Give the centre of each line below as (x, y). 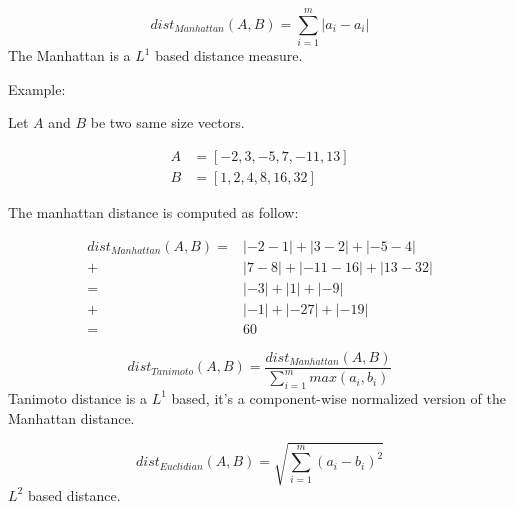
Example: (37, 88)
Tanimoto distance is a (77, 397)
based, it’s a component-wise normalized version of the (338, 397)
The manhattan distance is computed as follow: (153, 211)
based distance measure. (229, 55)
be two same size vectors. (167, 122)
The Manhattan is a (69, 55)
